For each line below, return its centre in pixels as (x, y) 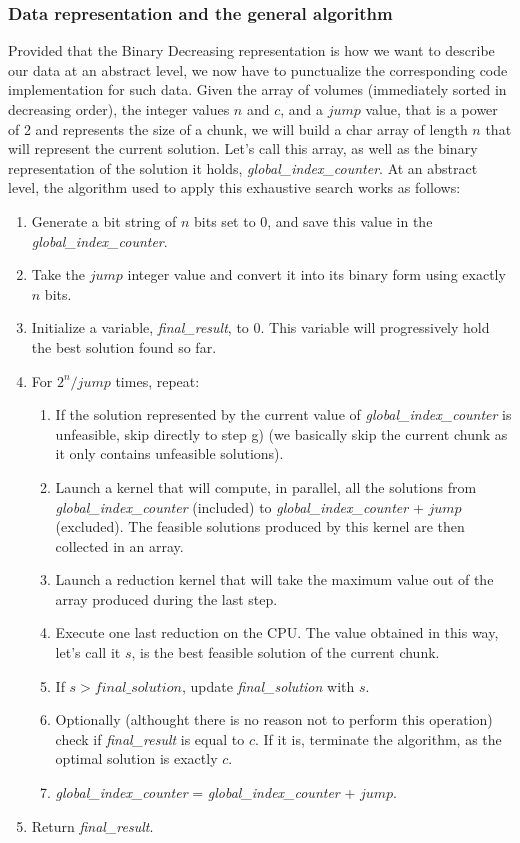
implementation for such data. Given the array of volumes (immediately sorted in (257, 89)
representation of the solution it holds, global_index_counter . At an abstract (243, 167)
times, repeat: (157, 380)
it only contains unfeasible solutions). (169, 453)
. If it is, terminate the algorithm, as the (378, 738)
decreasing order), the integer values (119, 109)
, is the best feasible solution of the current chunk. (285, 652)
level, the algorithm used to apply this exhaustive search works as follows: (234, 187)
